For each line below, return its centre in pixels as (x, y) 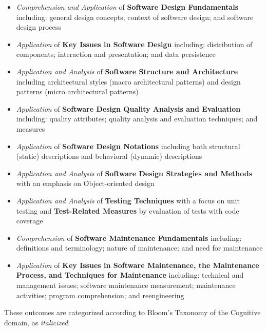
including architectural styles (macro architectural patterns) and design (128, 81)
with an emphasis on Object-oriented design (85, 183)
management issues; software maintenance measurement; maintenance (126, 285)
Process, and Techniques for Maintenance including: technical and (130, 275)
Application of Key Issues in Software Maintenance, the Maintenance (138, 265)
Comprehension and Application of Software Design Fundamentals (127, 7)
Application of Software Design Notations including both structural (128, 146)
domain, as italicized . (37, 322)
